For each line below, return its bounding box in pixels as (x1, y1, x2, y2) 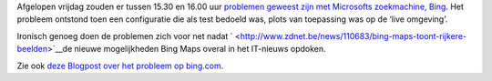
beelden (16, 44, 48, 55)
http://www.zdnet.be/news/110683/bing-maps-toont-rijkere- (240, 30, 467, 41)
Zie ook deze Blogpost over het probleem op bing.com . (16, 60, 224, 71)
